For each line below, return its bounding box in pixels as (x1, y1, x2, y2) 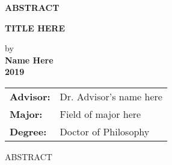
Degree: (10, 124, 47, 138)
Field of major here (60, 106, 141, 121)
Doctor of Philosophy (60, 124, 150, 138)
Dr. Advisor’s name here (60, 89, 162, 103)
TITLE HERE (5, 21, 65, 34)
